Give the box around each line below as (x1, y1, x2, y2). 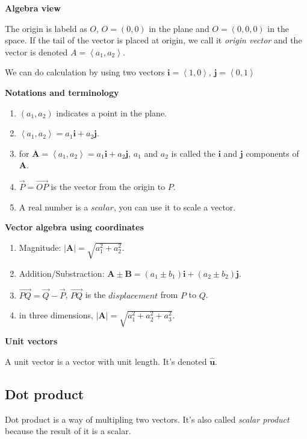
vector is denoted (5, 45, 68, 58)
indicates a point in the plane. (56, 106, 167, 119)
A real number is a (19, 200, 88, 213)
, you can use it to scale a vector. (113, 200, 236, 213)
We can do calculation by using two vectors (5, 66, 165, 78)
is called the (171, 147, 216, 159)
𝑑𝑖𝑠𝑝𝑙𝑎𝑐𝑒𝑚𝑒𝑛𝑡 (108, 291, 158, 300)
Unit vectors (5, 335, 58, 347)
